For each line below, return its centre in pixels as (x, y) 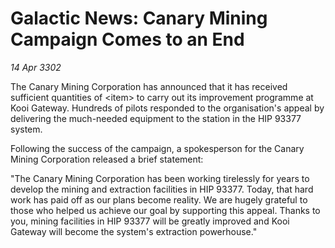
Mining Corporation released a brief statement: (107, 159)
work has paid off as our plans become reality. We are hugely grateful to (159, 199)
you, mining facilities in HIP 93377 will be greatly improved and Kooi (150, 221)
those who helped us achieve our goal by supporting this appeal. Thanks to (165, 210)
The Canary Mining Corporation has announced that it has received (149, 86)
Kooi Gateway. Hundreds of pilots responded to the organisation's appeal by (167, 108)
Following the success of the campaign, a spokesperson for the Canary (157, 148)
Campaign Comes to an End (127, 39)
